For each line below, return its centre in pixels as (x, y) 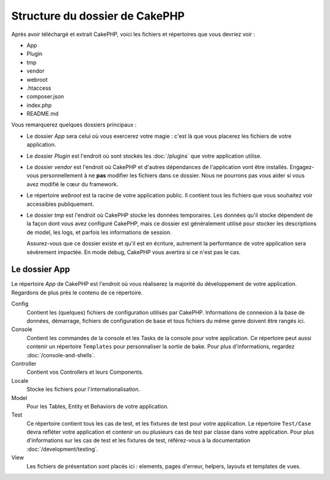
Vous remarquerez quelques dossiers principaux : (74, 125)
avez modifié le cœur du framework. (72, 184)
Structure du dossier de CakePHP (98, 16)
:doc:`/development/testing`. (62, 449)
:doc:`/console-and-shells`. (61, 355)
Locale (20, 380)
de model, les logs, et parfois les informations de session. (99, 232)
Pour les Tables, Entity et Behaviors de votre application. (98, 406)
